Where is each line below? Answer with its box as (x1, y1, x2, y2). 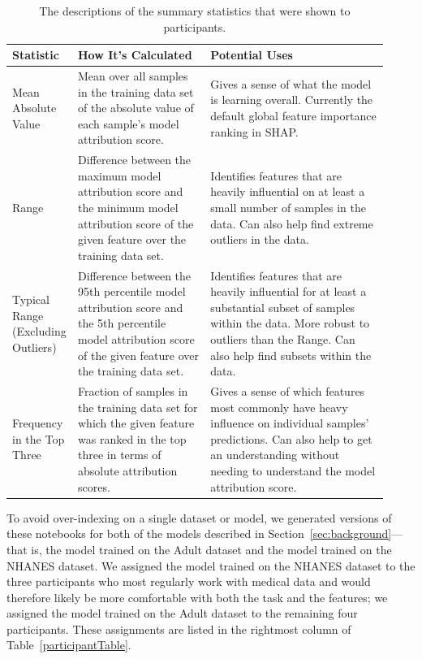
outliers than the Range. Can (210, 331, 355, 348)
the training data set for (78, 398, 198, 415)
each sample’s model (78, 115, 179, 132)
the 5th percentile (78, 314, 166, 332)
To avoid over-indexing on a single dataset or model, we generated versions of (6, 509, 392, 526)
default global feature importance (210, 107, 377, 124)
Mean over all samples (78, 67, 188, 85)
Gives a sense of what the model (210, 75, 372, 92)
